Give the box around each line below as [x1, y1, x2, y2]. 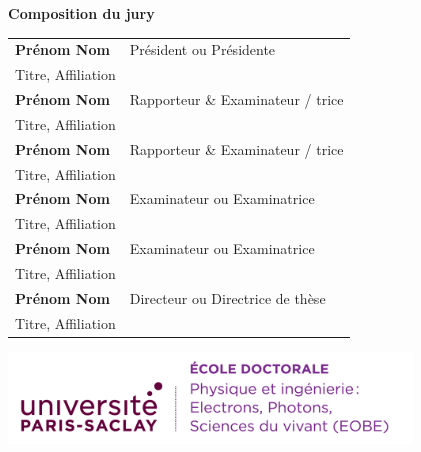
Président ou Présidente [129, 39, 276, 60]
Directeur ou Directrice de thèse [129, 287, 326, 308]
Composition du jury [8, 3, 155, 23]
